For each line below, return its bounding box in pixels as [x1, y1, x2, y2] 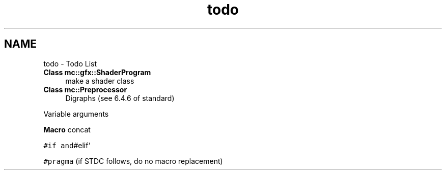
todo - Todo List [43, 59, 97, 68]
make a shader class [65, 76, 134, 85]
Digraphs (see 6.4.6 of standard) [65, 93, 175, 102]
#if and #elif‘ [43, 141, 91, 150]
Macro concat [43, 125, 91, 134]
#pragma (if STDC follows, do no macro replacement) [43, 156, 223, 165]
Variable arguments [43, 109, 109, 118]
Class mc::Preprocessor [43, 85, 127, 94]
